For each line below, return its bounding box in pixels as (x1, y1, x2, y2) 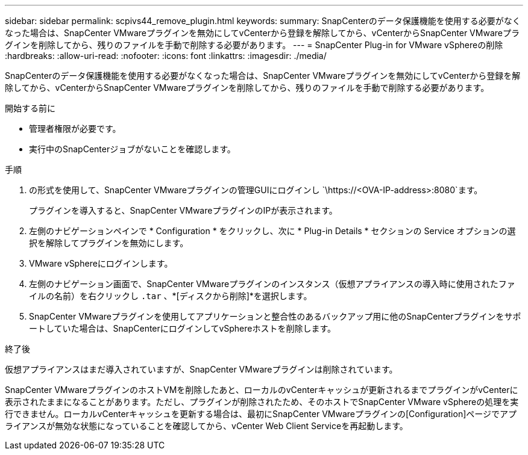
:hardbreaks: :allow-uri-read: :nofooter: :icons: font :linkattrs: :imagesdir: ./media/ (5, 51, 327, 61)
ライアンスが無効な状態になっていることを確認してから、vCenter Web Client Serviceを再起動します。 (5, 421, 408, 431)
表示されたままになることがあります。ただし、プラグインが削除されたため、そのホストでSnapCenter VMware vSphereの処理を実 (5, 397, 519, 407)
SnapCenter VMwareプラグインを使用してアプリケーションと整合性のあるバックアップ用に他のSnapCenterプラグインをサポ (29, 311, 521, 321)
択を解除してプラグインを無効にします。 (29, 238, 189, 248)
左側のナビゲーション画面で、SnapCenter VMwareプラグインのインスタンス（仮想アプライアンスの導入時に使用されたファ (29, 279, 515, 289)
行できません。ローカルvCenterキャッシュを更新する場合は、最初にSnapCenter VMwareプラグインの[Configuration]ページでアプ (5, 409, 517, 419)
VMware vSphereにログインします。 (29, 258, 173, 268)
